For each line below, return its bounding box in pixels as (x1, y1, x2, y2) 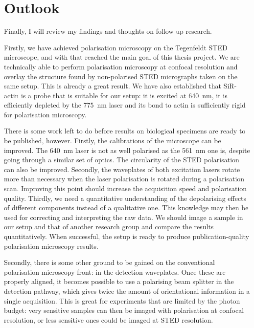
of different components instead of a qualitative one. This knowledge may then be (4, 202, 249, 213)
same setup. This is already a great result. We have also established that (4, 81, 222, 91)
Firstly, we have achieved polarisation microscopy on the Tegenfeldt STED (4, 42, 228, 52)
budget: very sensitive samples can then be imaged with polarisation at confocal (4, 305, 244, 315)
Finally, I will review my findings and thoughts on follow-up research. (4, 26, 212, 36)
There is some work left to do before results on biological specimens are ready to (4, 126, 246, 136)
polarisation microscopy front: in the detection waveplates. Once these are (4, 266, 226, 277)
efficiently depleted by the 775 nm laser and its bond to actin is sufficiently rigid (4, 100, 246, 110)
